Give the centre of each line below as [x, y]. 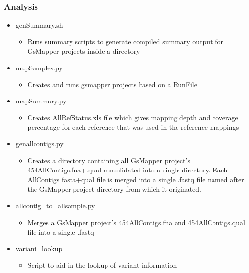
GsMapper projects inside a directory [84, 51]
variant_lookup [39, 248]
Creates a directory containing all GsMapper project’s [109, 160]
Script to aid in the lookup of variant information [102, 265]
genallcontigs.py [39, 143]
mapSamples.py [39, 68]
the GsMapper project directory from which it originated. [114, 189]
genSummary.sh [39, 25]
